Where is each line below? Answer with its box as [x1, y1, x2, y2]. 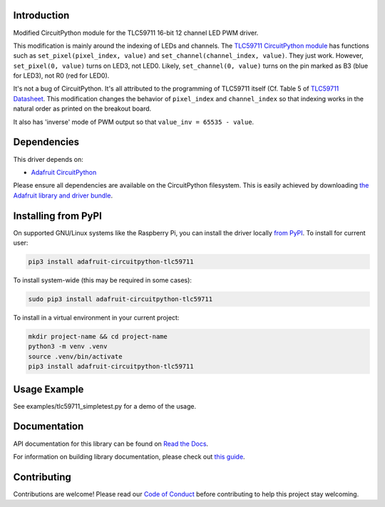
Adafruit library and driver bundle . [13, 191, 113, 200]
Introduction [13, 9, 70, 21]
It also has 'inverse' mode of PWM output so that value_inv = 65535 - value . [13, 118, 255, 126]
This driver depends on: [13, 155, 83, 163]
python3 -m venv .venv [28, 342, 108, 351]
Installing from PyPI [13, 210, 103, 222]
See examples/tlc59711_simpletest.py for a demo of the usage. [13, 401, 196, 410]
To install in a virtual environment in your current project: [13, 313, 180, 322]
